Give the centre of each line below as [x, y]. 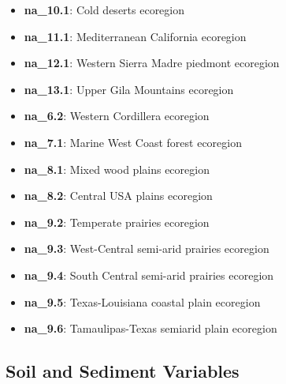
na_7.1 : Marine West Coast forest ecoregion [133, 142]
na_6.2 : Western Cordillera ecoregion [117, 116]
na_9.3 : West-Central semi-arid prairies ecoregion [147, 248]
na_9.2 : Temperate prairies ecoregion [117, 222]
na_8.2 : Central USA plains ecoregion [118, 196]
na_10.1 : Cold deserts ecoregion [104, 9]
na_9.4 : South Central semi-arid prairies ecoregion [149, 275]
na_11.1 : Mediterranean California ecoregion [135, 36]
